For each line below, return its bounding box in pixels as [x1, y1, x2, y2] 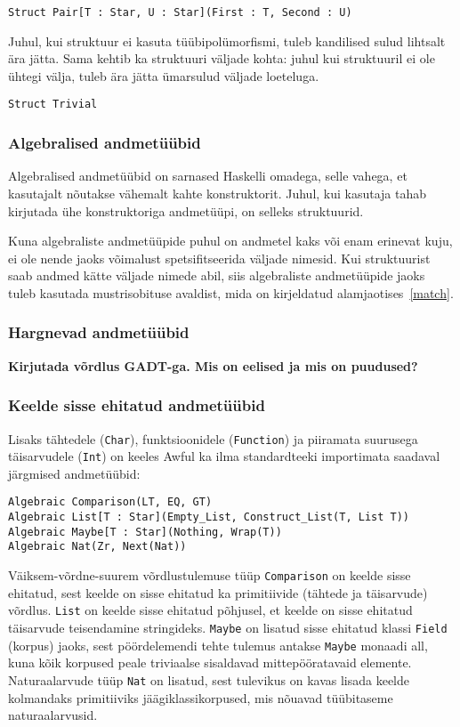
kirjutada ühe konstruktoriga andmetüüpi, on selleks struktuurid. [8, 201, 364, 220]
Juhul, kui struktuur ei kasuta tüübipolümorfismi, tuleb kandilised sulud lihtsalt [8, 31, 446, 50]
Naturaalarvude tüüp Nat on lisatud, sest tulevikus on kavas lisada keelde [8, 670, 409, 689]
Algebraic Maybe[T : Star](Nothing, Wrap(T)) [8, 525, 282, 538]
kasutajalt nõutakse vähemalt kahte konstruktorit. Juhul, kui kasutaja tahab [8, 183, 427, 202]
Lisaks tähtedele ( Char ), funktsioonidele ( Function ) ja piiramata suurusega [8, 429, 418, 448]
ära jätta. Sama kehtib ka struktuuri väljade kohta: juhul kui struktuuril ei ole [8, 49, 435, 68]
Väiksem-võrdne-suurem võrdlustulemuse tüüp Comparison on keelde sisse [8, 566, 411, 585]
